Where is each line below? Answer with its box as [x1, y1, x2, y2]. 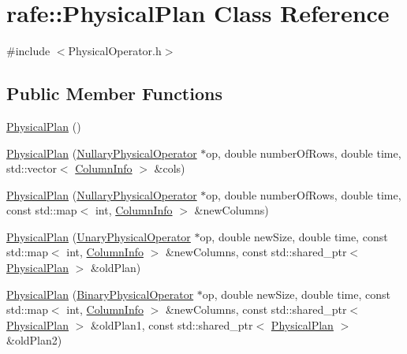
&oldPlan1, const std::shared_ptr [91, 316, 253, 333]
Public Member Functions [6, 81, 222, 106]
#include [6, 43, 50, 59]
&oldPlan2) [6, 332, 62, 348]
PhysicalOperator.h [68, 43, 162, 59]
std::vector [6, 160, 57, 177]
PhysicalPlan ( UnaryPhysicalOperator [6, 228, 191, 244]
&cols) [154, 160, 185, 177]
